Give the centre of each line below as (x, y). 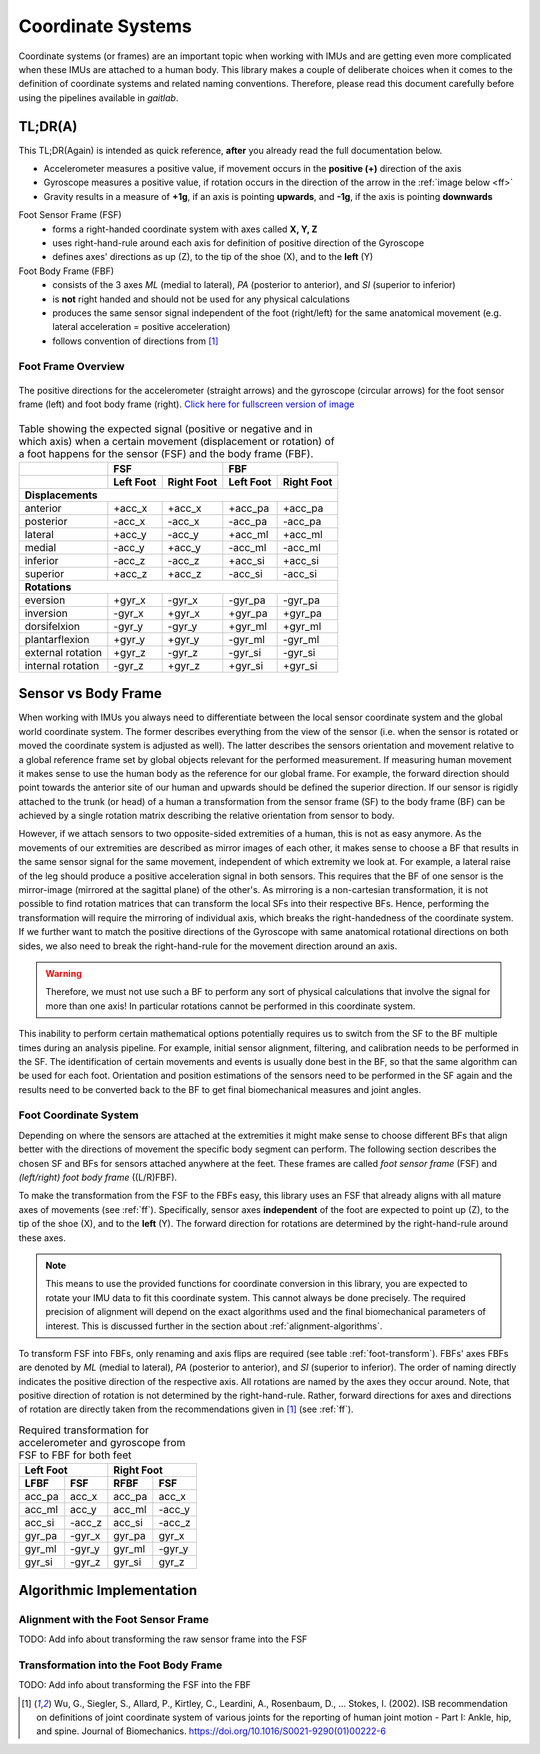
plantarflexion (57, 639)
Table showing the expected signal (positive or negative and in (166, 428)
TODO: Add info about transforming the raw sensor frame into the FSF (163, 1639)
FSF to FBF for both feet (75, 1455)
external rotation (63, 652)
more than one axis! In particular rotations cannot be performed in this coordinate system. (230, 1006)
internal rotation (62, 665)
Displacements (61, 495)
